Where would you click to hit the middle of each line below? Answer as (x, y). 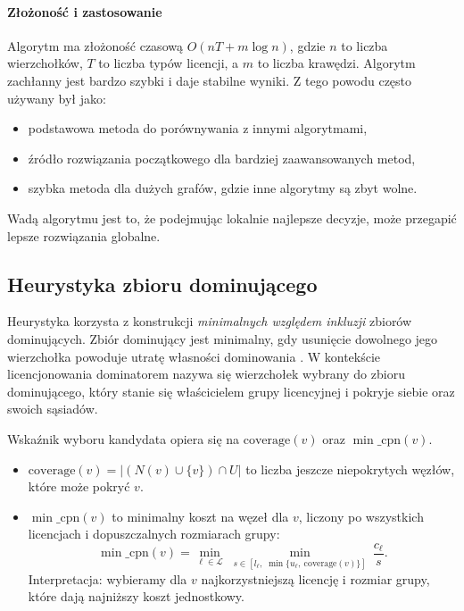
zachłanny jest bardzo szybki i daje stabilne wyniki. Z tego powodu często (210, 80)
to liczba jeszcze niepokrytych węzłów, (350, 469)
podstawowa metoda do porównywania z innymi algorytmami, (198, 128)
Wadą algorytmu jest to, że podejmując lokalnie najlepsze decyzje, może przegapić (232, 218)
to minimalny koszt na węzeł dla (200, 516)
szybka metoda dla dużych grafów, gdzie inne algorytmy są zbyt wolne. (223, 188)
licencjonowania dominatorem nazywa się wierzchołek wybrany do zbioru (206, 374)
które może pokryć (79, 486)
